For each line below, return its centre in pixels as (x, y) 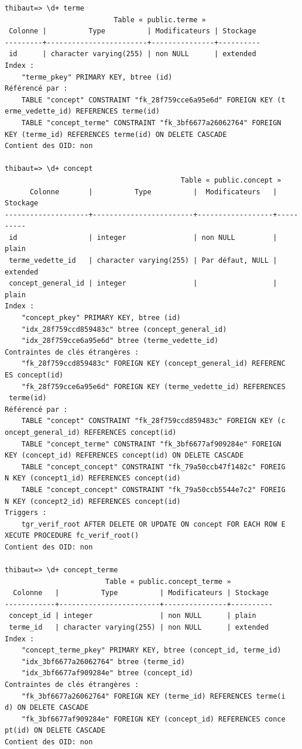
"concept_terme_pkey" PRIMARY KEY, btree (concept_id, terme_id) (151, 650)
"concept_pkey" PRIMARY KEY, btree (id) (101, 318)
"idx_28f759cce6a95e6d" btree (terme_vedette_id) (120, 341)
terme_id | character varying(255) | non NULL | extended (139, 628)
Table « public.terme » (160, 20)
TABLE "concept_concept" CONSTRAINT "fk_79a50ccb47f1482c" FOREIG (153, 467)
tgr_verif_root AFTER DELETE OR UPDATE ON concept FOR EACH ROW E (153, 524)
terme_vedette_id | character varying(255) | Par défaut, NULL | (143, 261)
